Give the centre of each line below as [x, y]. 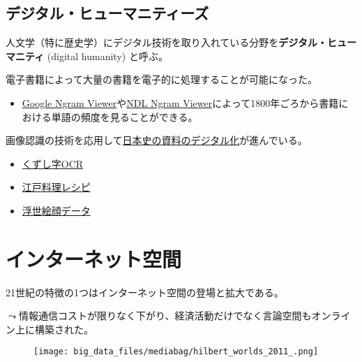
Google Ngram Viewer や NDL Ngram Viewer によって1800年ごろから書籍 [180, 102]
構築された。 [64, 329]
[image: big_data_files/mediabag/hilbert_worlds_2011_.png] [176, 352]
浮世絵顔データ [56, 210]
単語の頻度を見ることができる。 [125, 116]
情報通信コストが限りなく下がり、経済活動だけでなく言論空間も [165, 316]
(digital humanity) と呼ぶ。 [107, 56]
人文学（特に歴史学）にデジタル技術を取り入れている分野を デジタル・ [167, 42]
